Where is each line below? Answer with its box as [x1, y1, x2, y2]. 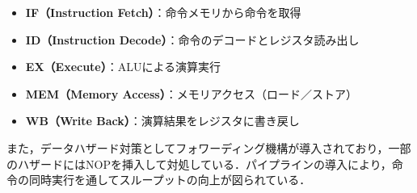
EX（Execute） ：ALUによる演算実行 [25, 58, 221, 75]
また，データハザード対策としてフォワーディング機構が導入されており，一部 [6, 139, 411, 156]
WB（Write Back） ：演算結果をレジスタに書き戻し [25, 112, 300, 129]
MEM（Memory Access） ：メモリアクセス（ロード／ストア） [25, 85, 358, 102]
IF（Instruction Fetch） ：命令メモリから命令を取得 [25, 4, 301, 20]
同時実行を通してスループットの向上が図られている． [28, 171, 311, 188]
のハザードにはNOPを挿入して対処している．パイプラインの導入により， [6, 155, 392, 172]
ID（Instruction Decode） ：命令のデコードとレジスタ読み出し [25, 31, 360, 48]
